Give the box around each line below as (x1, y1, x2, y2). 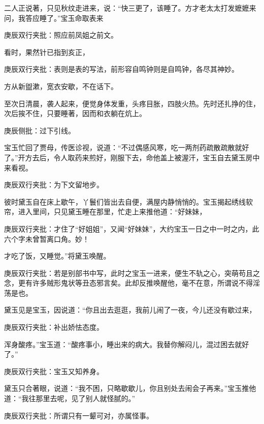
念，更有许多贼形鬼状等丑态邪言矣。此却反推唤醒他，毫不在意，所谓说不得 (4, 277, 253, 288)
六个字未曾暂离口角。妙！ (4, 233, 89, 244)
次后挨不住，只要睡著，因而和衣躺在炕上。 (4, 108, 146, 119)
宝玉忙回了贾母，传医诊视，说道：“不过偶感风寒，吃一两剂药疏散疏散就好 (4, 142, 249, 153)
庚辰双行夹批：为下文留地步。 (4, 179, 104, 190)
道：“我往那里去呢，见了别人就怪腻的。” (4, 393, 136, 404)
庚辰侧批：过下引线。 (4, 125, 75, 135)
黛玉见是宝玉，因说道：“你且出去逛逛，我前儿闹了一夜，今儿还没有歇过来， (4, 304, 256, 315)
